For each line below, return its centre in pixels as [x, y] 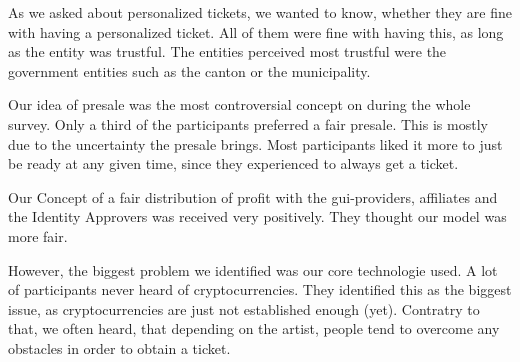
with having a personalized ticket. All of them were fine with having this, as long [256, 31]
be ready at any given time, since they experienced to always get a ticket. [233, 163]
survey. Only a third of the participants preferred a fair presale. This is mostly [248, 123]
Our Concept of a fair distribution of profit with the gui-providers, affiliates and [253, 196]
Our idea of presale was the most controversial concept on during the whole [239, 104]
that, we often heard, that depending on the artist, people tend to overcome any [254, 328]
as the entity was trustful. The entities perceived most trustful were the [227, 51]
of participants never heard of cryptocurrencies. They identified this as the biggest [260, 289]
